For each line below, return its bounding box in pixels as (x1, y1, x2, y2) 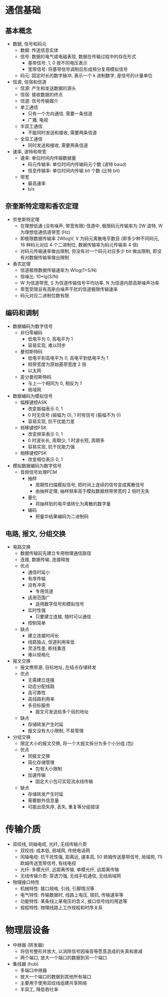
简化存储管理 (27, 759, 55, 766)
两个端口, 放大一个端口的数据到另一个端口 (20, 954, 107, 961)
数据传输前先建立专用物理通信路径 (20, 550, 92, 556)
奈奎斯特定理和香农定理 (5, 202, 78, 210)
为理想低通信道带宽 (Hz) (20, 229, 71, 235)
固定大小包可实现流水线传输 (35, 778, 94, 785)
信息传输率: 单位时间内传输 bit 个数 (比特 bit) (27, 168, 120, 173)
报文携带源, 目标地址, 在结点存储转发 (20, 664, 97, 670)
